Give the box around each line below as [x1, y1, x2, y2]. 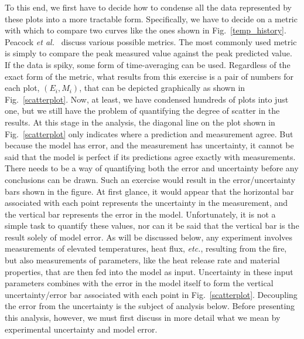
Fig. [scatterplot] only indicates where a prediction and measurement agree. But [5, 127, 293, 140]
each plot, [5, 82, 40, 94]
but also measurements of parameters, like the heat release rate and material [5, 254, 280, 266]
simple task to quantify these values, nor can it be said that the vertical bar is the [5, 219, 299, 232]
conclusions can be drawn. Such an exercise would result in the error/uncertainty [5, 173, 296, 185]
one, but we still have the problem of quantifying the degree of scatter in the [5, 104, 280, 117]
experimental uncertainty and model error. [5, 323, 158, 335]
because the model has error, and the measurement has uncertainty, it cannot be [5, 139, 294, 151]
